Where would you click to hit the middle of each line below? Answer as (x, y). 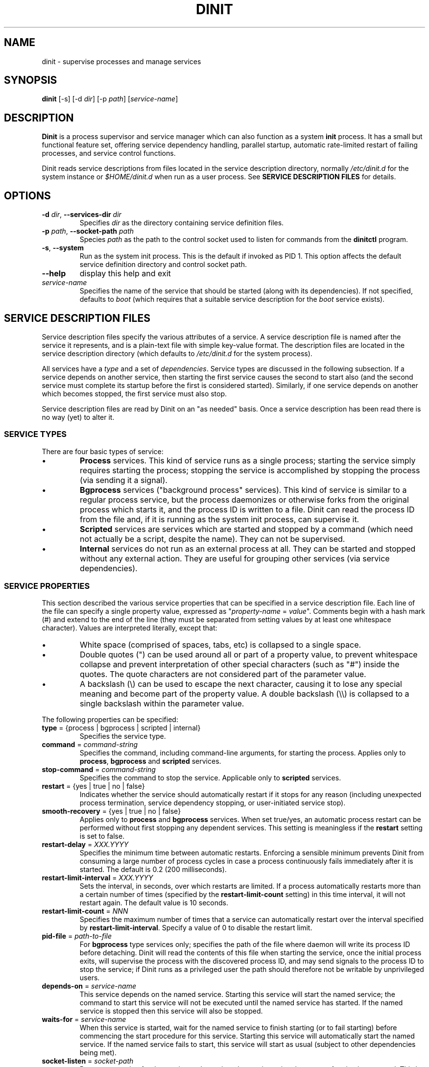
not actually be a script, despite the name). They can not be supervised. (213, 539)
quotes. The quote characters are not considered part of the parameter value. (223, 674)
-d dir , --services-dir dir (82, 215)
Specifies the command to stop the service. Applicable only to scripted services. (210, 778)
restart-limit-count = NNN (85, 911)
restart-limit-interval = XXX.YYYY (97, 878)
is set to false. (102, 836)
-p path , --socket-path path (88, 231)
